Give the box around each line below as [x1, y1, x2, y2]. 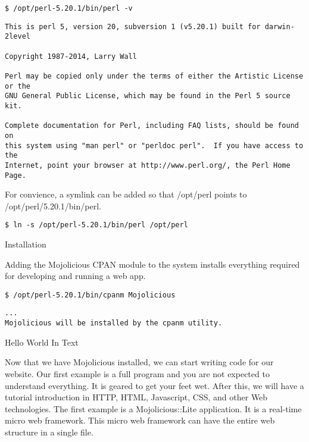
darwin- [264, 22, 295, 31]
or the [5, 81, 30, 90]
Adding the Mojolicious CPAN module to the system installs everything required [5, 258, 300, 270]
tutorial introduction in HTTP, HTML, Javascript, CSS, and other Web [5, 391, 268, 403]
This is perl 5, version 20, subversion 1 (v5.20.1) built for [5, 22, 261, 31]
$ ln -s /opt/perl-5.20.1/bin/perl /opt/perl [5, 221, 188, 230]
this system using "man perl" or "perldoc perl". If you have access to [5, 141, 304, 150]
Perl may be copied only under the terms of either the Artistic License [5, 71, 304, 80]
